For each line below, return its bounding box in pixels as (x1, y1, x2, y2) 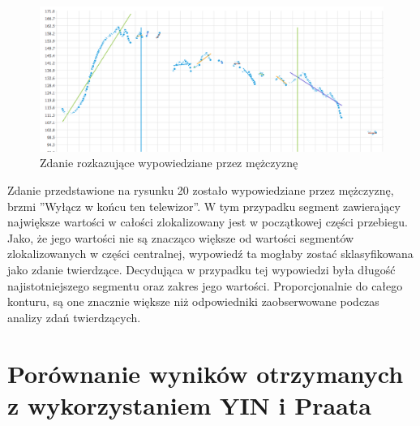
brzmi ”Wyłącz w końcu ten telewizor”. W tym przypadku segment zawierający (7, 197, 401, 214)
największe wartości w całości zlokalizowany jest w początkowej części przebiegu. (7, 213, 408, 230)
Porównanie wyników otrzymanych (7, 356, 404, 389)
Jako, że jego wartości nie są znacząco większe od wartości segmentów (7, 229, 354, 246)
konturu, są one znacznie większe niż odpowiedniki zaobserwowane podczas (7, 293, 379, 310)
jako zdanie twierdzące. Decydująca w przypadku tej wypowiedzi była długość (7, 261, 396, 278)
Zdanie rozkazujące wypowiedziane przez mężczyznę (40, 154, 298, 171)
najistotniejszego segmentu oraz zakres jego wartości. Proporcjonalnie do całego (7, 277, 403, 294)
